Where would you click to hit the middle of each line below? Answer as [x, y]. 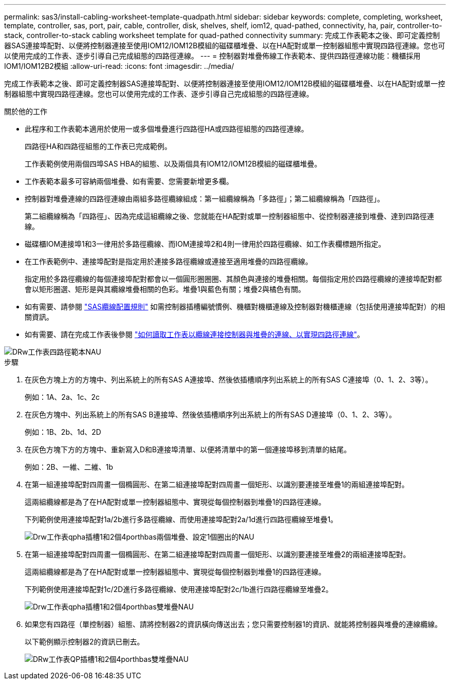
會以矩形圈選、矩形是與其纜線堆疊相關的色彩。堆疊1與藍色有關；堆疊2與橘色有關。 [165, 289]
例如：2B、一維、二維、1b [69, 467]
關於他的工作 [26, 111]
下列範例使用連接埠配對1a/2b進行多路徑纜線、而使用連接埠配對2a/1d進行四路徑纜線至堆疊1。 [181, 519]
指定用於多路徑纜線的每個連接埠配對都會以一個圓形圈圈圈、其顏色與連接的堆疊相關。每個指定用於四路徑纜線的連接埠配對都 [233, 279]
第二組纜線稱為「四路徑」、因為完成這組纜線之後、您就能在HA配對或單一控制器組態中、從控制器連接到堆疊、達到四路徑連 [230, 216]
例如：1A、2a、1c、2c [62, 397]
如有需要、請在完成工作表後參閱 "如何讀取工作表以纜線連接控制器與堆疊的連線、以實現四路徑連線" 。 [194, 334]
